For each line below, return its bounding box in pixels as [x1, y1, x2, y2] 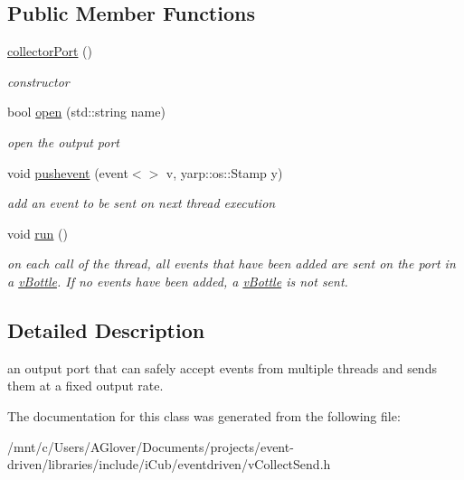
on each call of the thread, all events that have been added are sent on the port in [7, 254, 456, 273]
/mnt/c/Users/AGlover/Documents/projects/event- [7, 437, 294, 456]
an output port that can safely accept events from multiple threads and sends [7, 358, 437, 377]
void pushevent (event [7, 163, 128, 182]
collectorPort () [7, 42, 93, 61]
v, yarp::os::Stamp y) [166, 163, 283, 182]
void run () [7, 223, 68, 242]
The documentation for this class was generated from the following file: [7, 406, 401, 425]
